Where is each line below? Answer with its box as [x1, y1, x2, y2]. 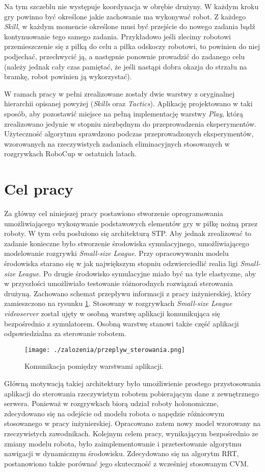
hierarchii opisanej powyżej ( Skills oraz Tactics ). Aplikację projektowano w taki [4, 98, 253, 109]
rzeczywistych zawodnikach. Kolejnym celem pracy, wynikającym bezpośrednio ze [4, 428, 258, 438]
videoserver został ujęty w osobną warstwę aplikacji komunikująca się [4, 308, 220, 318]
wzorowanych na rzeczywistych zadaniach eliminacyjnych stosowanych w [4, 138, 230, 149]
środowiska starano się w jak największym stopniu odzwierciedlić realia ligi [4, 258, 238, 268]
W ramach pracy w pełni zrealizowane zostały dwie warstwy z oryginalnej [4, 88, 235, 99]
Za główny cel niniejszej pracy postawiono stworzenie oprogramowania [4, 208, 223, 219]
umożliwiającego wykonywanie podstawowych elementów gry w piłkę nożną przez [4, 218, 258, 228]
